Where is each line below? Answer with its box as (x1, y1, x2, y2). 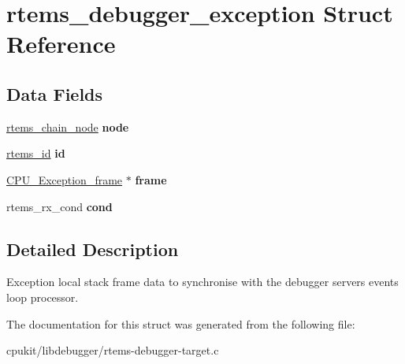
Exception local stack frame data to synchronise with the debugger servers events (6, 273, 399, 290)
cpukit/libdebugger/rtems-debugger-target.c (6, 342, 219, 358)
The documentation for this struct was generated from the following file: (6, 315, 355, 332)
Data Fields (6, 81, 103, 106)
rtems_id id (6, 145, 65, 162)
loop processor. (6, 288, 79, 305)
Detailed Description (6, 236, 179, 261)
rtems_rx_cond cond (6, 198, 113, 214)
